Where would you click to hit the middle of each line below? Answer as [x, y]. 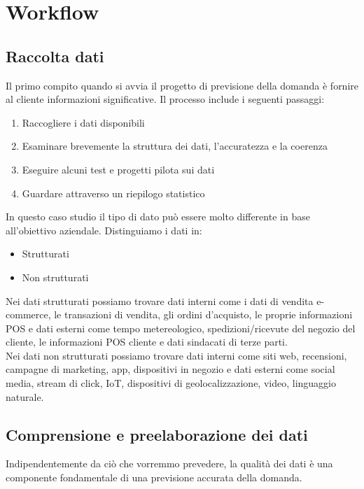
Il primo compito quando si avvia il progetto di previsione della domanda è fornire [182, 85]
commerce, [28, 314]
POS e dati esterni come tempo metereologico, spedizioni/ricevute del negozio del [181, 328]
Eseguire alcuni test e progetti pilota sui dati [118, 169]
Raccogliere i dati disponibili [83, 122]
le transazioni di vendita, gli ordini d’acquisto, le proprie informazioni [203, 314]
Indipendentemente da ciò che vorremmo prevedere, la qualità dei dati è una [169, 463]
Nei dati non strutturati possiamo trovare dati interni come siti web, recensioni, [176, 355]
